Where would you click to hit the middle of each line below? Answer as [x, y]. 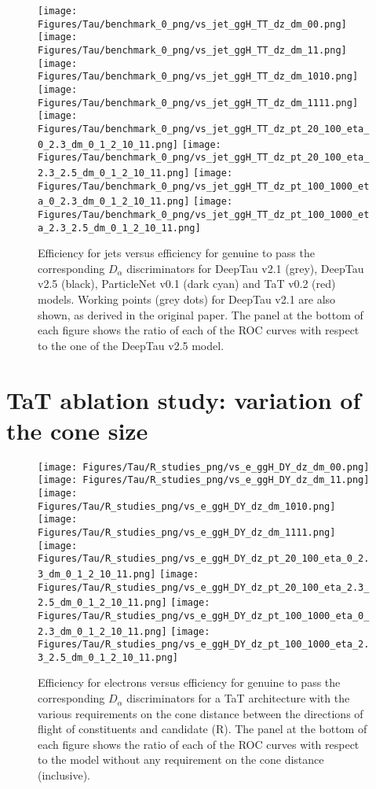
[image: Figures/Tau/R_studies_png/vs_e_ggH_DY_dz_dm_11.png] [204, 480]
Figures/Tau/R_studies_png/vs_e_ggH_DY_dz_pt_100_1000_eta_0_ [204, 616]
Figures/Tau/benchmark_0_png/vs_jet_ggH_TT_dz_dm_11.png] [192, 50]
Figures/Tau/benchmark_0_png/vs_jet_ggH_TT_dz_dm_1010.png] [198, 77]
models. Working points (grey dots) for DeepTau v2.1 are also [187, 299]
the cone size [77, 430]
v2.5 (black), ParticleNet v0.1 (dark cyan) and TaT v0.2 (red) [187, 284]
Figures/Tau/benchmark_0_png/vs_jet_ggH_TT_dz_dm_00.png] [192, 24]
